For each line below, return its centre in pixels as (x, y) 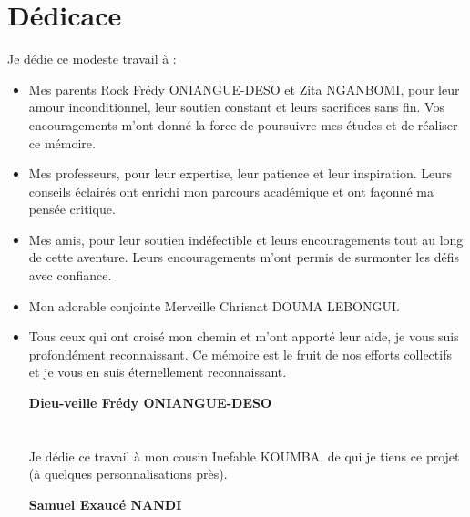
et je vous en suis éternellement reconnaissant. (158, 372)
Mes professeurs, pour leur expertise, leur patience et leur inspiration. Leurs (240, 173)
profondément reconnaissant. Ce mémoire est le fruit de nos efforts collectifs (240, 354)
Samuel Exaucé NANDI (105, 504)
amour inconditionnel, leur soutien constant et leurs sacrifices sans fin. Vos (236, 107)
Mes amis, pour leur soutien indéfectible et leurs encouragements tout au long (246, 239)
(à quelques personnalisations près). (128, 474)
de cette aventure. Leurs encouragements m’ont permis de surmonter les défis (244, 257)
